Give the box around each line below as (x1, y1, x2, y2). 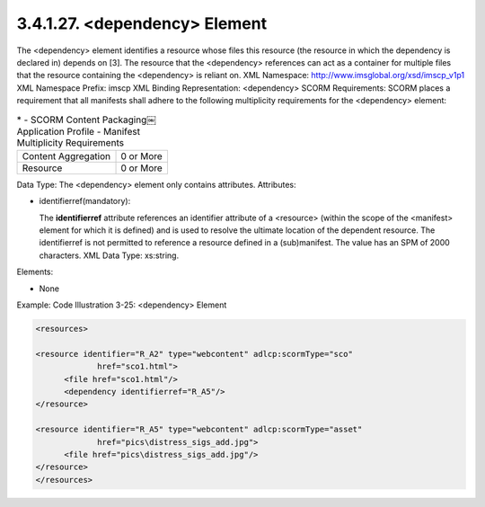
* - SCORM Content (16, 113, 101, 126)
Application (16, 125, 65, 138)
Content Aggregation (22, 149, 111, 162)
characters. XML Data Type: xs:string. (39, 250, 180, 261)
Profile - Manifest (66, 125, 141, 138)
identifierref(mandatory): (39, 196, 131, 207)
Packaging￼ (101, 113, 156, 126)
